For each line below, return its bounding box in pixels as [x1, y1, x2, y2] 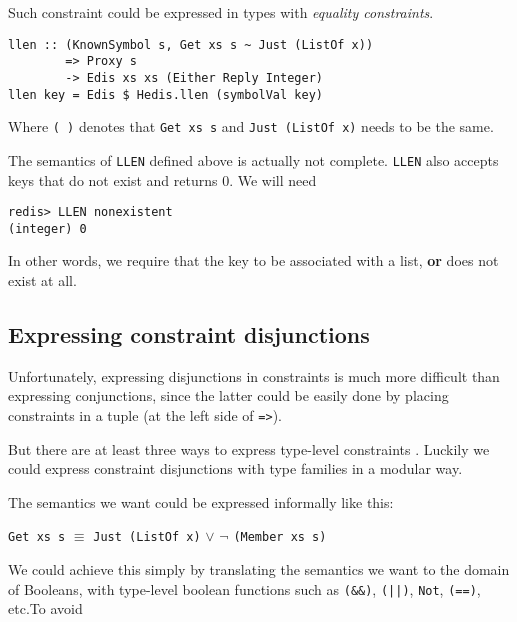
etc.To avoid [8, 598, 83, 619]
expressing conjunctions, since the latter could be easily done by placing [8, 385, 449, 406]
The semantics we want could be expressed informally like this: [8, 491, 394, 512]
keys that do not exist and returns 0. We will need [8, 169, 317, 190]
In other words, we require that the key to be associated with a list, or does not [8, 250, 499, 271]
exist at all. [8, 270, 77, 291]
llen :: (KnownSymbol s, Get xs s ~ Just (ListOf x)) [8, 37, 374, 52]
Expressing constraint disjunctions [8, 319, 370, 350]
